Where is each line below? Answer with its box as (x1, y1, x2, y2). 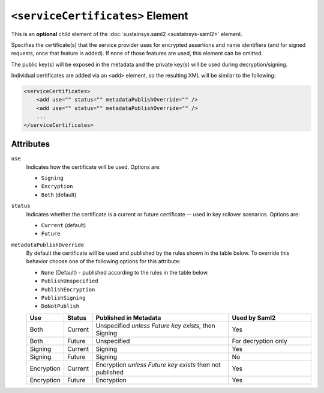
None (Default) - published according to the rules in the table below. (41, 269, 209, 276)
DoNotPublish (41, 303, 80, 309)
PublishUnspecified (41, 278, 98, 285)
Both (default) (41, 191, 77, 198)
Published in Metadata (95, 313, 161, 321)
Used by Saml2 (232, 313, 276, 321)
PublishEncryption (41, 286, 95, 293)
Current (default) (41, 221, 86, 228)
